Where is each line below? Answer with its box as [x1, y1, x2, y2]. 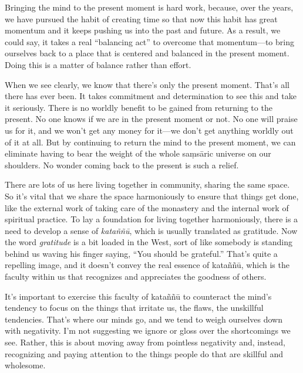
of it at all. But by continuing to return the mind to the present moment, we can [5, 135, 296, 148]
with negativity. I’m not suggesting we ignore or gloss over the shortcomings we [5, 324, 291, 337]
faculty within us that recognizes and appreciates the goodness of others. [5, 270, 267, 283]
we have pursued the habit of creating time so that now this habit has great [5, 12, 278, 25]
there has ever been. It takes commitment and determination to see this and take [5, 90, 297, 102]
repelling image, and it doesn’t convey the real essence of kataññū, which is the [5, 259, 289, 271]
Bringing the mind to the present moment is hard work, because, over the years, [5, 1, 294, 13]
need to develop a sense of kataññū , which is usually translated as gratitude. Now [5, 224, 298, 236]
